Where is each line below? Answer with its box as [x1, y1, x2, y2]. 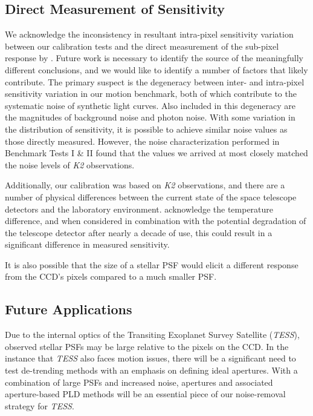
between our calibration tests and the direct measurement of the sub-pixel [5, 39, 279, 52]
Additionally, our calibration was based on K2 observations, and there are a [5, 179, 285, 191]
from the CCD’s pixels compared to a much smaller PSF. [5, 270, 217, 283]
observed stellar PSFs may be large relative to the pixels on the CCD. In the [5, 340, 289, 352]
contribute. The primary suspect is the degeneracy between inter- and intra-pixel [5, 75, 305, 88]
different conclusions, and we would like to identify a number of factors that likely [5, 63, 308, 76]
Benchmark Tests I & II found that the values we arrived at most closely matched [5, 147, 308, 159]
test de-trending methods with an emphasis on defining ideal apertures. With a [5, 364, 298, 377]
